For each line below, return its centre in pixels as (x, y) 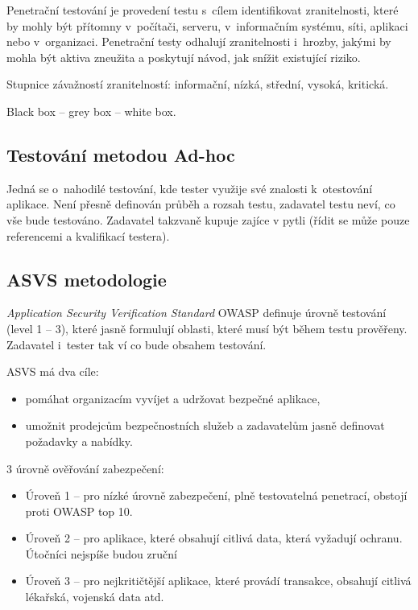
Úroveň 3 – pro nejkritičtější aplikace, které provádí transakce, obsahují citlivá (218, 581)
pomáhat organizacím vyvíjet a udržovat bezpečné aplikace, (173, 398)
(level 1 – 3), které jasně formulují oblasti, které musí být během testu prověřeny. (207, 328)
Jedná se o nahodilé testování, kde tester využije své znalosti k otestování (190, 188)
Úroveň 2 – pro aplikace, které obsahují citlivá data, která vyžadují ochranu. (214, 538)
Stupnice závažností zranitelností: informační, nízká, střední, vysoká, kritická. (198, 84)
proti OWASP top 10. (79, 511)
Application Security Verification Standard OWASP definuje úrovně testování (197, 313)
